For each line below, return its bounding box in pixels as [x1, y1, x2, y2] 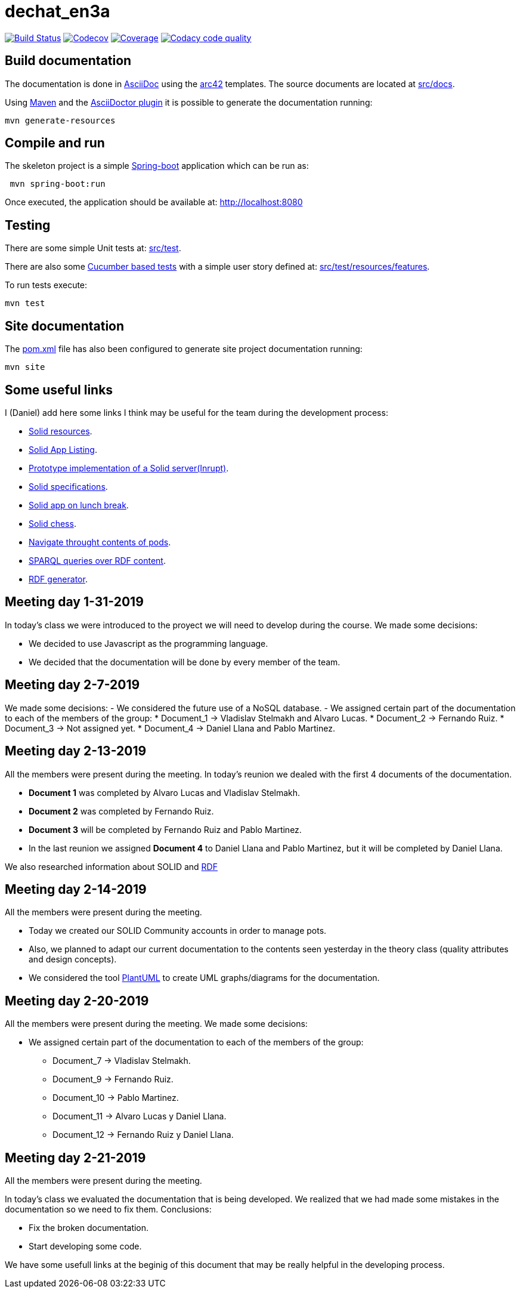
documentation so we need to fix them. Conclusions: [5, 1204, 212, 1215]
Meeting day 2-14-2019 [5, 881, 147, 897]
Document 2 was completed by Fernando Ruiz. [29, 806, 214, 816]
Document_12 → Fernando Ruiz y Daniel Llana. [52, 1130, 234, 1140]
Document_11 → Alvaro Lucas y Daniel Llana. [52, 1111, 227, 1122]
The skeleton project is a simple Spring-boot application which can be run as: [5, 161, 309, 171]
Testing [5, 217, 51, 233]
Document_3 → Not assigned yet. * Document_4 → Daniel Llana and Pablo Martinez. [5, 723, 335, 733]
